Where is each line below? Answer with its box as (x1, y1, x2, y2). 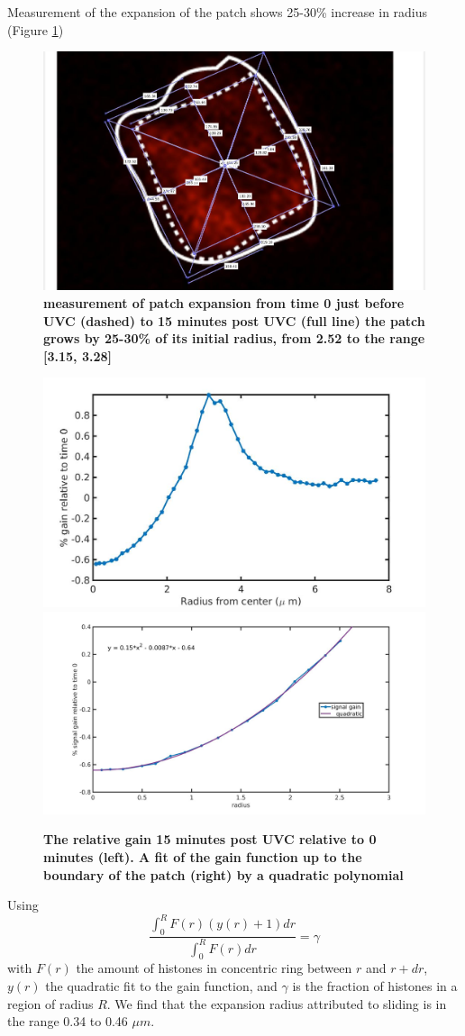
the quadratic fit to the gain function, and (45, 976, 278, 995)
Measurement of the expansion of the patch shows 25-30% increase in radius (7, 3, 428, 21)
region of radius (7, 994, 94, 1013)
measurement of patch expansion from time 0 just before (43, 294, 405, 313)
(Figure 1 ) (7, 20, 64, 39)
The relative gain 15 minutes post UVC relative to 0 (43, 830, 377, 849)
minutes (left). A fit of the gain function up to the (43, 848, 362, 867)
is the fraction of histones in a (292, 976, 458, 995)
